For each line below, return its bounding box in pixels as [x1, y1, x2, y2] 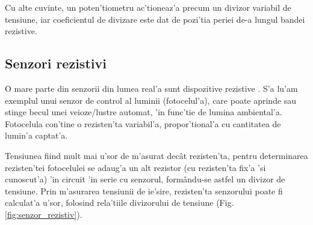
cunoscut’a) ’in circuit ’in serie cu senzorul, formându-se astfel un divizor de [5, 173, 285, 185]
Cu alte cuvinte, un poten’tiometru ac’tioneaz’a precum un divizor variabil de [5, 1, 291, 13]
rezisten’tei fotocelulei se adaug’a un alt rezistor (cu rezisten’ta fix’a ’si [5, 161, 266, 173]
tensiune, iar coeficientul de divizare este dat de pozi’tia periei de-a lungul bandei [5, 13, 305, 25]
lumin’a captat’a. [5, 129, 68, 142]
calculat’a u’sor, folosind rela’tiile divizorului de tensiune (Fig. [5, 196, 234, 209]
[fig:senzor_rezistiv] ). [5, 208, 82, 220]
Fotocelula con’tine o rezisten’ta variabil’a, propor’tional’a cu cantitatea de [5, 117, 281, 130]
